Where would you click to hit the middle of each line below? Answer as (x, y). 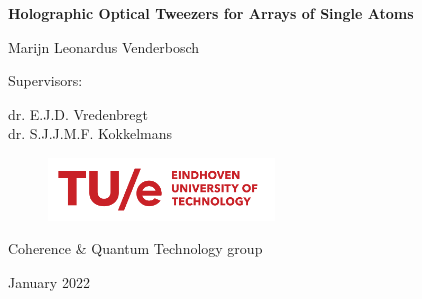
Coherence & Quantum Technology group (135, 248)
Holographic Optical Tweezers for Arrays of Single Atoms (211, 13)
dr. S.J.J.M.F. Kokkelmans (90, 133)
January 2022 (49, 282)
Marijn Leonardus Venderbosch (104, 46)
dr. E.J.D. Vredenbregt (78, 113)
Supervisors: (45, 80)
